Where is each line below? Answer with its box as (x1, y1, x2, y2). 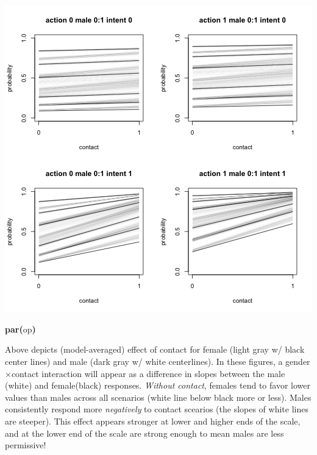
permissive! (5, 439, 46, 451)
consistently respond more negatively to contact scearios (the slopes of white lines (5, 403, 308, 415)
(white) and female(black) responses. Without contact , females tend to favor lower (5, 379, 310, 392)
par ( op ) (5, 322, 36, 335)
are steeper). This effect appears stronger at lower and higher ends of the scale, (5, 414, 301, 427)
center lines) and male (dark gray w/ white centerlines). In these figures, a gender (5, 354, 310, 367)
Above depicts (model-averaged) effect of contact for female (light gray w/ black (5, 343, 305, 356)
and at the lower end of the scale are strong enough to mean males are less (5, 426, 284, 439)
